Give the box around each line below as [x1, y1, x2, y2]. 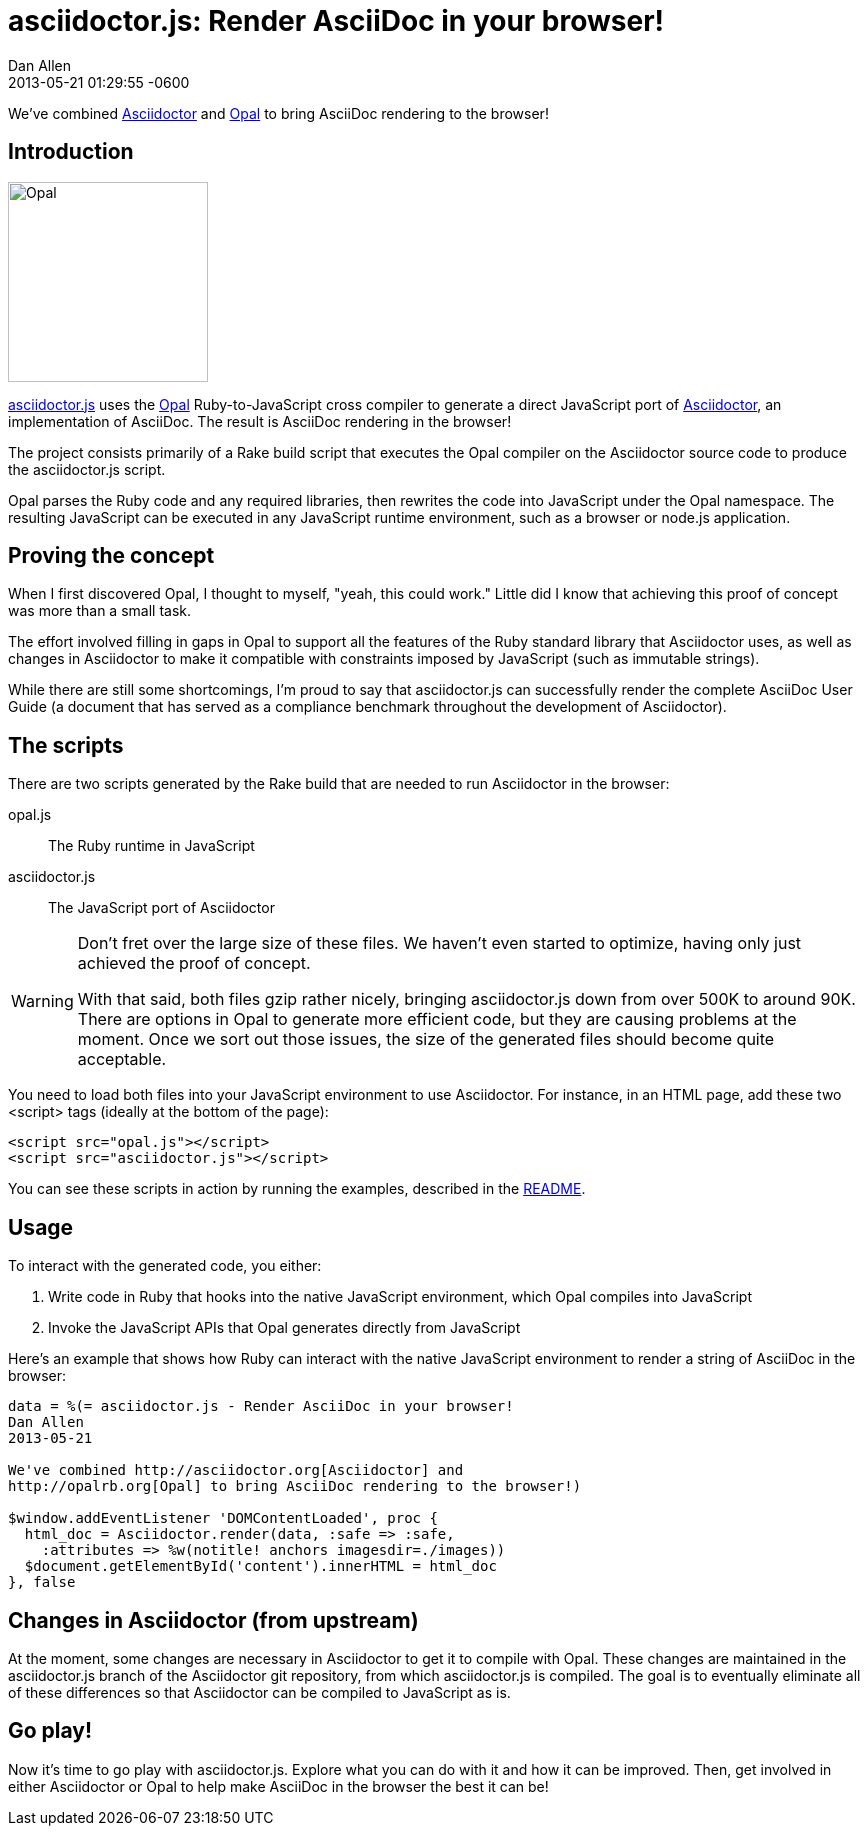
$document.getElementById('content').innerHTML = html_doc [24, 1558, 497, 1575]
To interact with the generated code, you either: [8, 1257, 322, 1275]
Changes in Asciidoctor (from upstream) [8, 1607, 419, 1633]
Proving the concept [8, 543, 215, 569]
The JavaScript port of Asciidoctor [48, 899, 275, 917]
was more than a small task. [8, 602, 192, 620]
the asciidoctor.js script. [8, 460, 166, 478]
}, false [8, 1574, 76, 1591]
